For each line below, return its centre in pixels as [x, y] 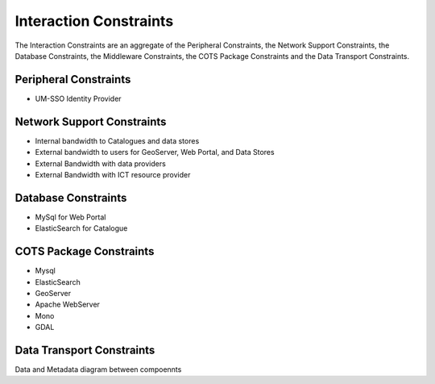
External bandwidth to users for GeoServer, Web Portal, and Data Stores [155, 152]
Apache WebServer [68, 305]
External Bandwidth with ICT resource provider [113, 174]
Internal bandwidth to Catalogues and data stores [117, 140]
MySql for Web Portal [70, 217]
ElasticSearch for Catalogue [81, 228]
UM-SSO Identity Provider [78, 98]
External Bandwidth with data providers [101, 163]
